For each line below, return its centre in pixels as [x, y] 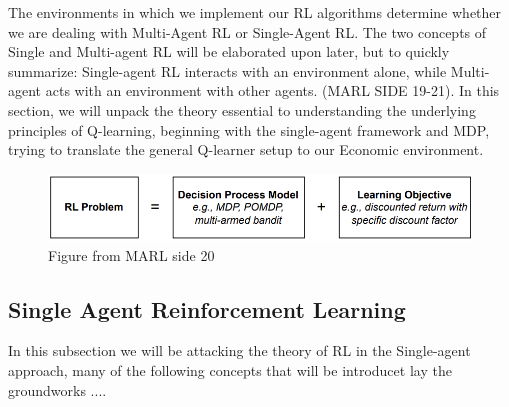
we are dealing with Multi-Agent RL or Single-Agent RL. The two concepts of [247, 31]
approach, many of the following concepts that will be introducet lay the [230, 370]
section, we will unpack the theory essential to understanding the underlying [242, 109]
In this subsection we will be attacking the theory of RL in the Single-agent [239, 350]
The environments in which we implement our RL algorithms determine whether [255, 12]
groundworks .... [57, 389]
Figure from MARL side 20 [131, 254]
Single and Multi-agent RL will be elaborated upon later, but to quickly [229, 51]
